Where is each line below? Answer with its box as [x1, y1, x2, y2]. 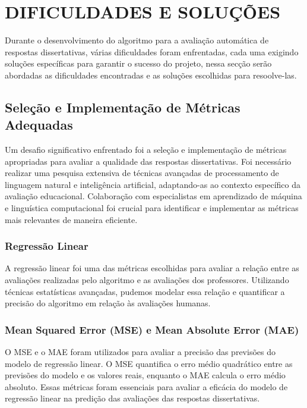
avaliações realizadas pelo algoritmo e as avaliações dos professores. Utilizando [5, 274, 289, 286]
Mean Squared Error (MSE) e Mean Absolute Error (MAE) [5, 322, 299, 337]
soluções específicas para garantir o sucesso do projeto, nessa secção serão [5, 57, 272, 70]
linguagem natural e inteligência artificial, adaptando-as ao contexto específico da [5, 178, 301, 190]
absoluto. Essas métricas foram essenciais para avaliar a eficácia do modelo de [5, 380, 288, 393]
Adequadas [5, 115, 73, 134]
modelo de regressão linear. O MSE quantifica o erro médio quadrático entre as [5, 357, 293, 369]
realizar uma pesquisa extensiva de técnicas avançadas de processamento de [5, 167, 279, 179]
